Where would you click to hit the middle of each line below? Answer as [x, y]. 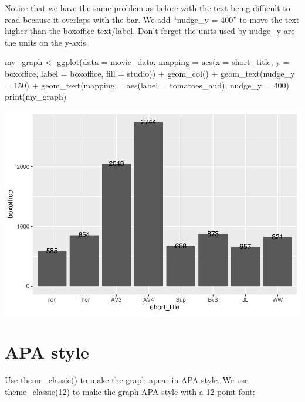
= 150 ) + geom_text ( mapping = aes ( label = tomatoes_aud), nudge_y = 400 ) [147, 85]
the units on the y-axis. [47, 42]
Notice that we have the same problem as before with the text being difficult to [148, 8]
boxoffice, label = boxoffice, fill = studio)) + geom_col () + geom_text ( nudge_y [150, 73]
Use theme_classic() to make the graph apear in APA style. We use [127, 380]
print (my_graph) [36, 96]
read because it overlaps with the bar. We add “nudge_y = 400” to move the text [152, 19]
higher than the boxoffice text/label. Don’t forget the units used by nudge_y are [150, 31]
